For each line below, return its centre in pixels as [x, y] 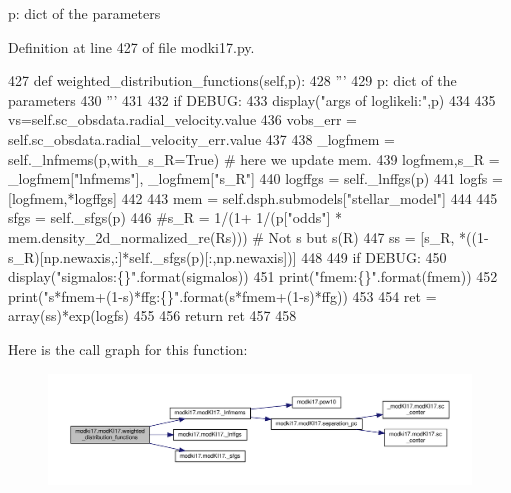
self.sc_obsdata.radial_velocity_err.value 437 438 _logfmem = [201, 138]
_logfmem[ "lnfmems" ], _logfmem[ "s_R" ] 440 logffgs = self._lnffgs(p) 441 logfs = [255, 178]
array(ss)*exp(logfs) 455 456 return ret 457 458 [152, 315]
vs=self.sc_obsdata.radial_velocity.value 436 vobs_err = [182, 119]
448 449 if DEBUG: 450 [374, 256]
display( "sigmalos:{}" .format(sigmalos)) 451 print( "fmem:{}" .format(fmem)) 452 [253, 276]
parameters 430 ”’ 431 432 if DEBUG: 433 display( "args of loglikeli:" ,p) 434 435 [252, 99]
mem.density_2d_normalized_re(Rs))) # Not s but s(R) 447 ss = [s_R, [231, 236]
